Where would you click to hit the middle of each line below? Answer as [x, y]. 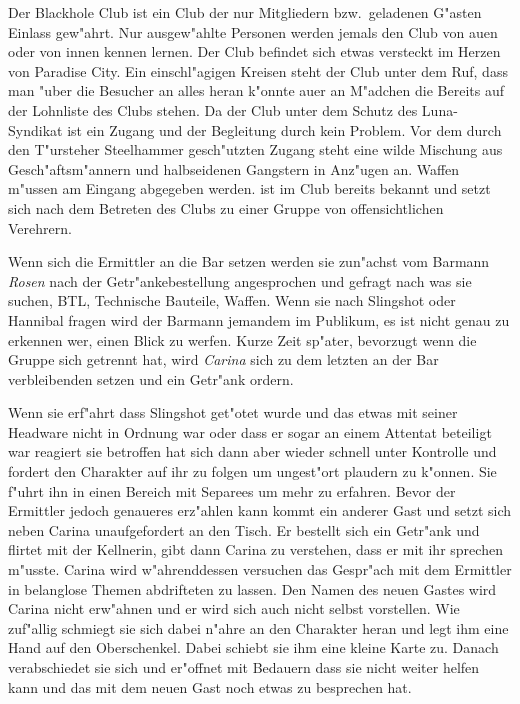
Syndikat [35, 129]
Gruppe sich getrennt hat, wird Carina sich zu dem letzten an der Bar [223, 359]
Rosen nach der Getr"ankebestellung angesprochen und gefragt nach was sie [240, 280]
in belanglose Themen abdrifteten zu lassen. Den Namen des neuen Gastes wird [252, 588]
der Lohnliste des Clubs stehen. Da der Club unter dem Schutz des [213, 109]
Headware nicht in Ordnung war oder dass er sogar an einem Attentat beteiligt [250, 431]
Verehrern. [40, 227]
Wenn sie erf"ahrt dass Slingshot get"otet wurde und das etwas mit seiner [233, 412]
